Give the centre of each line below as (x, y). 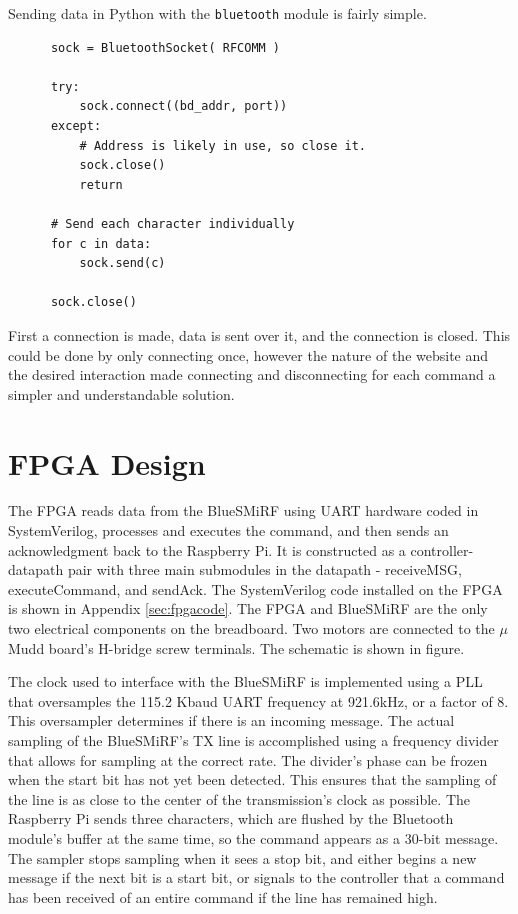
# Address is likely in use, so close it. (222, 145)
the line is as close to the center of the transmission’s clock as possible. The (239, 798)
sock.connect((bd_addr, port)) (183, 106)
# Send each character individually (172, 224)
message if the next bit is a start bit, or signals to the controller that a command (256, 877)
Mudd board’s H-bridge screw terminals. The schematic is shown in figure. (236, 647)
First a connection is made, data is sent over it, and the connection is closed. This (259, 334)
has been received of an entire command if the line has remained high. (223, 896)
